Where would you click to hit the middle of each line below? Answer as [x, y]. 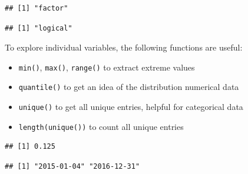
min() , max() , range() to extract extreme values [107, 67]
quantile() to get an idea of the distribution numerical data [129, 87]
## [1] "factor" [37, 8]
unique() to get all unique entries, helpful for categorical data [131, 107]
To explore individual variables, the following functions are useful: [124, 47]
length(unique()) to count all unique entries [101, 126]
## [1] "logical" [39, 28]
